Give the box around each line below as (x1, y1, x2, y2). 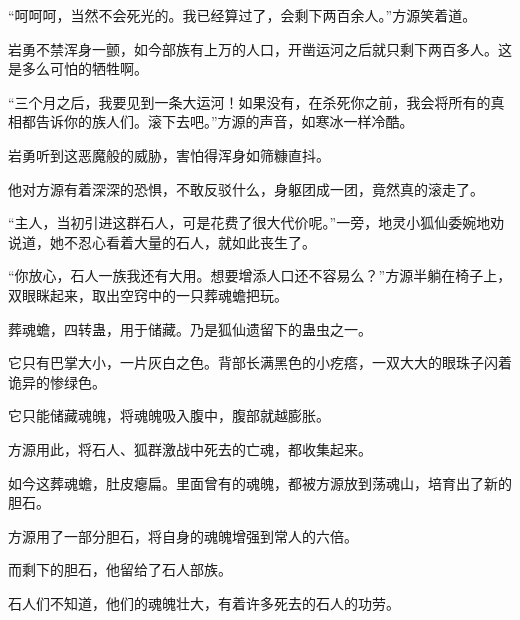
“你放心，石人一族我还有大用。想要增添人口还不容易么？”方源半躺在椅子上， (8, 265, 512, 286)
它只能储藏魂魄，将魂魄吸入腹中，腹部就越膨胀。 (8, 405, 330, 426)
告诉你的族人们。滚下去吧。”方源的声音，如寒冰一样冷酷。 (35, 111, 414, 132)
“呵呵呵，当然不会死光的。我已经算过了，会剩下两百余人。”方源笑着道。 (8, 5, 477, 25)
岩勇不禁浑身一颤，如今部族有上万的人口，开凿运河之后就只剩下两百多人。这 (8, 38, 512, 59)
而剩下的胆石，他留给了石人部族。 (8, 559, 232, 580)
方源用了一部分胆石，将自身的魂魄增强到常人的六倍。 (8, 525, 358, 546)
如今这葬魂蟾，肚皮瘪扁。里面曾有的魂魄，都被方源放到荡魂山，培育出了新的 (8, 472, 512, 493)
